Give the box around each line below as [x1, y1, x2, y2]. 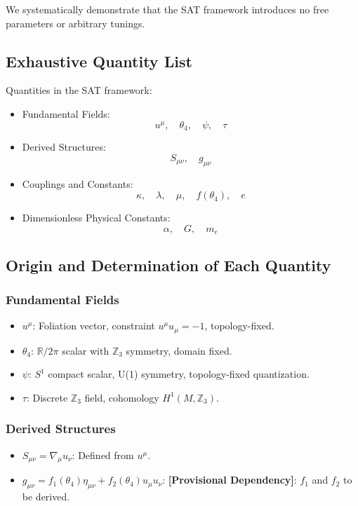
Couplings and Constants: [22, 176, 133, 191]
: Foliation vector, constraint [32, 318, 155, 333]
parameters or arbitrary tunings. [6, 15, 145, 30]
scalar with [62, 343, 110, 357]
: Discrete [26, 390, 68, 404]
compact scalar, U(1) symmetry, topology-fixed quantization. [48, 367, 310, 381]
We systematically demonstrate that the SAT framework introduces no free [6, 2, 329, 16]
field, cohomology [84, 390, 159, 404]
